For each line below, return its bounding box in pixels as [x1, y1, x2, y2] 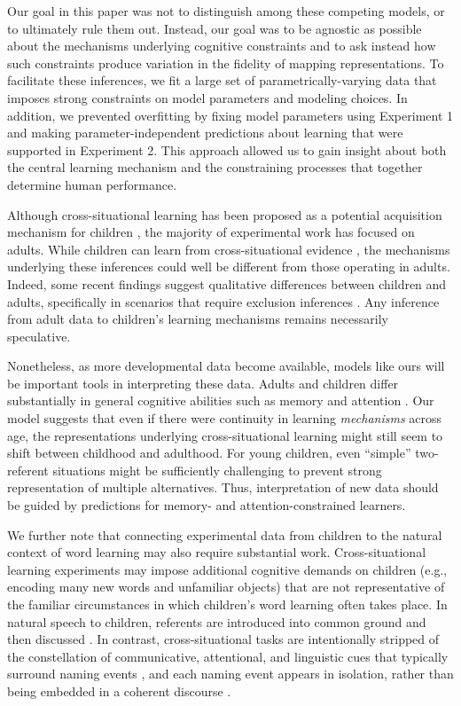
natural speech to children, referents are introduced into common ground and [7, 612, 426, 631]
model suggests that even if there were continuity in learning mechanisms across [7, 409, 442, 428]
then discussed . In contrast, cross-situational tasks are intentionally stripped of [7, 630, 440, 648]
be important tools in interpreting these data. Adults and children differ [7, 373, 399, 392]
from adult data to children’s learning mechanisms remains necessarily [7, 310, 388, 328]
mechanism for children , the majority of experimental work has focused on [7, 223, 415, 241]
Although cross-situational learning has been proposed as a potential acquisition [7, 205, 442, 224]
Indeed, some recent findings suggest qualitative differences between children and [7, 274, 447, 293]
